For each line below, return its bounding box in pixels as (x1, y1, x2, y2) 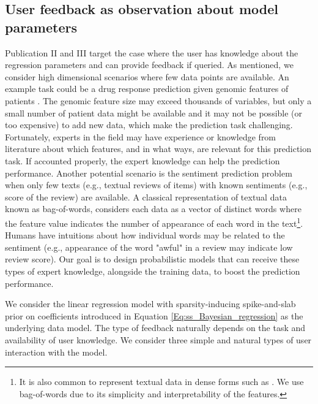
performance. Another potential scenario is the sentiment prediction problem (5, 166, 292, 179)
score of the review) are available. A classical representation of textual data (5, 190, 287, 203)
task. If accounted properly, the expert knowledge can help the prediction (5, 154, 280, 167)
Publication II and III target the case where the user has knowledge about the (5, 46, 298, 59)
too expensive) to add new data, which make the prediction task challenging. (5, 118, 293, 131)
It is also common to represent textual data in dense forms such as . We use (19, 375, 304, 388)
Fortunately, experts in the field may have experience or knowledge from (5, 130, 276, 143)
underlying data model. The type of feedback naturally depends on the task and (5, 321, 306, 334)
